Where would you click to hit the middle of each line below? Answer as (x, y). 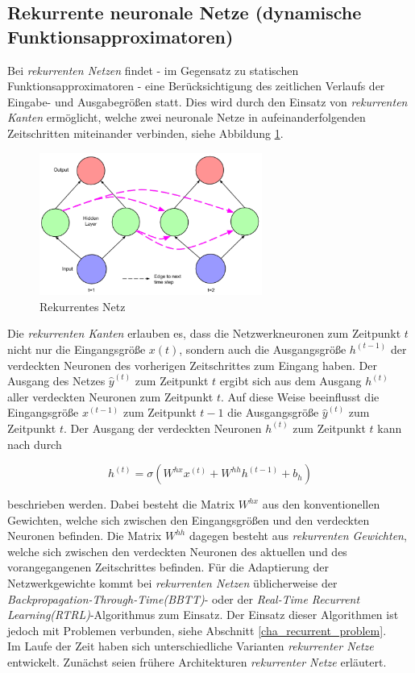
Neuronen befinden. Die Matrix (85, 536)
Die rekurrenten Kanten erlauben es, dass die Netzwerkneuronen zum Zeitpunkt (204, 333)
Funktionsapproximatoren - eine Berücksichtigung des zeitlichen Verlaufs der (196, 86)
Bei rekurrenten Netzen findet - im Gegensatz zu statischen (153, 70)
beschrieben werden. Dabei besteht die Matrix (121, 504)
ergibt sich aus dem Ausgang (290, 381)
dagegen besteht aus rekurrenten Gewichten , (298, 536)
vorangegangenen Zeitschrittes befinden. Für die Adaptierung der (168, 567)
